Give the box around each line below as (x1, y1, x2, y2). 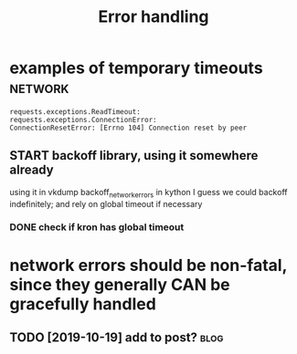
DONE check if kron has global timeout (9, 221, 185, 234)
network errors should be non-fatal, (9, 255, 288, 276)
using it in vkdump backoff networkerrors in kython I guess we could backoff (9, 186, 288, 200)
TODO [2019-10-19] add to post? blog (9, 330, 224, 346)
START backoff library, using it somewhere (9, 148, 259, 163)
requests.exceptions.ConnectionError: (9, 115, 157, 124)
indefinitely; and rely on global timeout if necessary (9, 198, 203, 209)
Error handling (98, 6, 209, 27)
